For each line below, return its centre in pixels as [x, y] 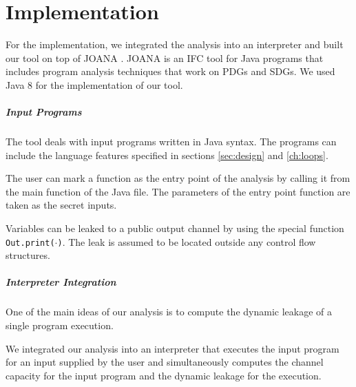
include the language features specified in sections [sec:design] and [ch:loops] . [167, 155]
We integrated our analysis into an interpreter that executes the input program [172, 348]
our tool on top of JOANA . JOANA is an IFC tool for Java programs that [165, 57]
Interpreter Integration [61, 282]
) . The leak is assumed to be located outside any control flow [187, 241]
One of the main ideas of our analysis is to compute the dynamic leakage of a [169, 312]
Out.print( [30, 243]
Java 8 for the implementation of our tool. [94, 84]
